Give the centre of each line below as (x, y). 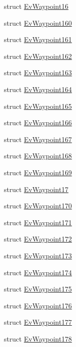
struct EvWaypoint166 (38, 123)
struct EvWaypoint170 (38, 206)
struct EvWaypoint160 (38, 23)
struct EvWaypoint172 (38, 239)
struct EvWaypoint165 (38, 106)
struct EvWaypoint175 (38, 289)
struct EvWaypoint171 (38, 222)
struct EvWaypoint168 (38, 156)
